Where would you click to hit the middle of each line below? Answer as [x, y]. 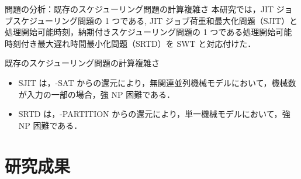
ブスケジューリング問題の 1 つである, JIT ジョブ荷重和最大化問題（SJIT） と [151, 20]
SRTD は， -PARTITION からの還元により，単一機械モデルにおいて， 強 [154, 114]
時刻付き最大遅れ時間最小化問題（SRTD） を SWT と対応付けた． [130, 43]
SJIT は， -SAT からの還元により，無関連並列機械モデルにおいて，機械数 [157, 82]
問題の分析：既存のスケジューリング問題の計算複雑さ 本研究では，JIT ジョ [149, 9]
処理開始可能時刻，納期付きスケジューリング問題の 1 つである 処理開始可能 [148, 32]
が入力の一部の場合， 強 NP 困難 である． [97, 94]
